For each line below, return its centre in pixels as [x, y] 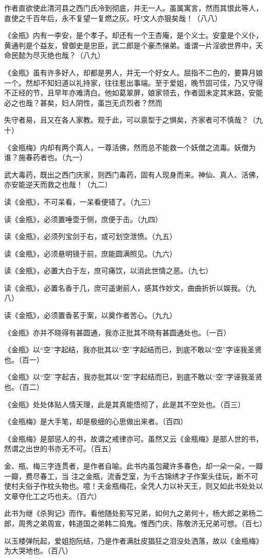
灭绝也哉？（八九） [72, 55]
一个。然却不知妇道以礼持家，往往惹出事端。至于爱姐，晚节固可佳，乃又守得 [133, 82]
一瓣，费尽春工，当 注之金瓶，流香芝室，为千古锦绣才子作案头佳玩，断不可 [131, 476]
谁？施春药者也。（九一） [45, 157]
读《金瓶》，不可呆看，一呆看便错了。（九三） [80, 201]
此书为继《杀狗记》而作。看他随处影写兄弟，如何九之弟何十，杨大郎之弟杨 [130, 513]
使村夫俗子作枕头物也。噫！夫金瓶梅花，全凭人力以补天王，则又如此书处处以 [133, 486]
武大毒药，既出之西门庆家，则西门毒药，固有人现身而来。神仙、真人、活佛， [133, 174]
